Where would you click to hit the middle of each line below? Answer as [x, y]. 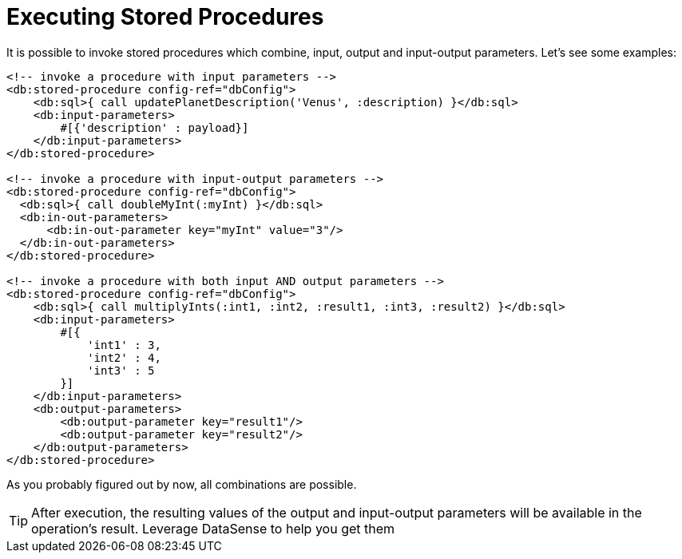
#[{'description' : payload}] [155, 127]
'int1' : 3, [124, 345]
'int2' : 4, [124, 357]
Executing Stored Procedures [165, 17]
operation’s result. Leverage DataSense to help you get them [213, 528]
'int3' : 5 [121, 370]
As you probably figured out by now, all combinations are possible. [182, 484]
